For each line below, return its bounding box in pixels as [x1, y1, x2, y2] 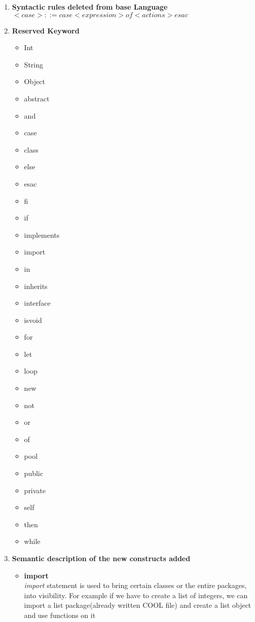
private [24, 485, 46, 495]
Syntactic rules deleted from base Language [12, 2, 168, 12]
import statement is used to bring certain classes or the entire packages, [24, 580, 247, 591]
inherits [24, 280, 48, 291]
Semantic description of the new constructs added [12, 553, 191, 563]
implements [24, 229, 60, 240]
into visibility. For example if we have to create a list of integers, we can [24, 590, 248, 600]
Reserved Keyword [12, 25, 80, 35]
